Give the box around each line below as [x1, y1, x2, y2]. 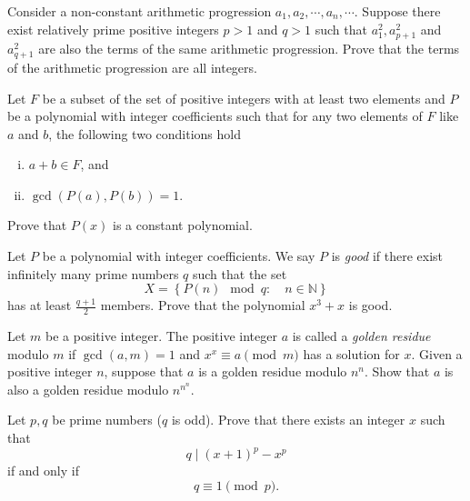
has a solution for [303, 344, 400, 363]
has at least [7, 296, 72, 315]
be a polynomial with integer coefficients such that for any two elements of [7, 106, 423, 125]
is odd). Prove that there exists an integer [171, 410, 405, 429]
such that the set [192, 264, 287, 283]
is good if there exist [331, 246, 444, 266]
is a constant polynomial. [113, 215, 253, 235]
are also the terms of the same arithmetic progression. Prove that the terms [38, 38, 460, 57]
